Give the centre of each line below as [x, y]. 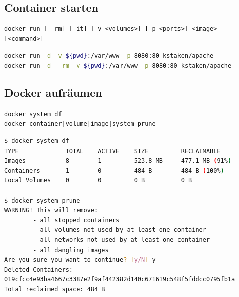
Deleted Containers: [39, 269]
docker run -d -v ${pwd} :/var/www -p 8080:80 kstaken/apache [109, 56]
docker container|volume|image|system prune [80, 124]
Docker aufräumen [53, 92]
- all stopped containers [76, 220]
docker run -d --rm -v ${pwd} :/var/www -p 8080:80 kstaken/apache [118, 65]
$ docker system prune [42, 200]
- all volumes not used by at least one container [119, 230]
